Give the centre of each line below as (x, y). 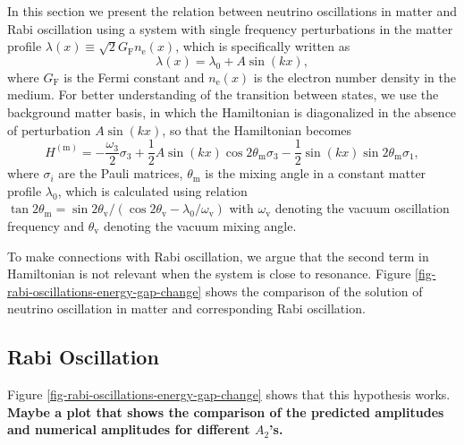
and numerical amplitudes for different (129, 429)
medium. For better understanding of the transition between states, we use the (223, 94)
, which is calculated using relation (152, 190)
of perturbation (49, 129)
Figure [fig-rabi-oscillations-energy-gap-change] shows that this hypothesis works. (229, 394)
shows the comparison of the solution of (314, 291)
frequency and (46, 226)
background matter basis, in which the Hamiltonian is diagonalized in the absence (232, 111)
